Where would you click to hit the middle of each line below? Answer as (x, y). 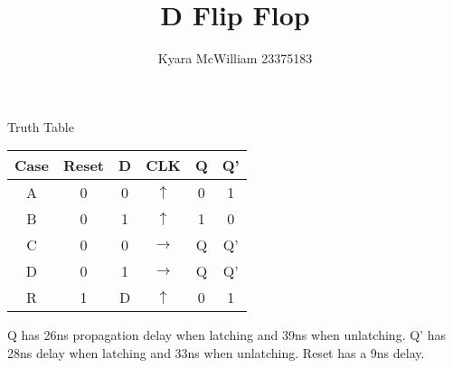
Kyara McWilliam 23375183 (235, 58)
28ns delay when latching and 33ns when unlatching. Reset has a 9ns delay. (216, 352)
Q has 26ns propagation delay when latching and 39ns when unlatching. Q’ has (226, 335)
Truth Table (41, 126)
